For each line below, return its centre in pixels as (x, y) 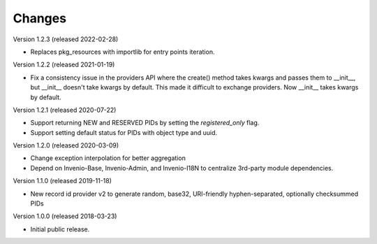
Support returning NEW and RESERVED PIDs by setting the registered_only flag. (145, 123)
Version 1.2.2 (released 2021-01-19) (64, 65)
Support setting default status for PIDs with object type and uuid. (124, 132)
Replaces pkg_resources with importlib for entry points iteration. (123, 52)
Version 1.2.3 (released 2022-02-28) (66, 39)
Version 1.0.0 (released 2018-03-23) (65, 216)
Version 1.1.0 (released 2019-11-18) (62, 181)
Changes (39, 18)
